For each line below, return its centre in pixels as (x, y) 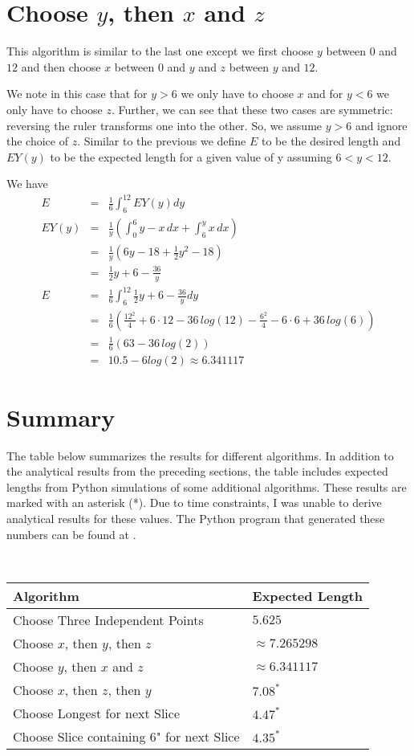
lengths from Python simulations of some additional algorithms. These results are (207, 486)
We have (27, 184)
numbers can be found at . (71, 534)
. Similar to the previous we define (162, 141)
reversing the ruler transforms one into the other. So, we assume (164, 125)
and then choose (61, 66)
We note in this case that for (77, 94)
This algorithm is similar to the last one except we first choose (160, 51)
